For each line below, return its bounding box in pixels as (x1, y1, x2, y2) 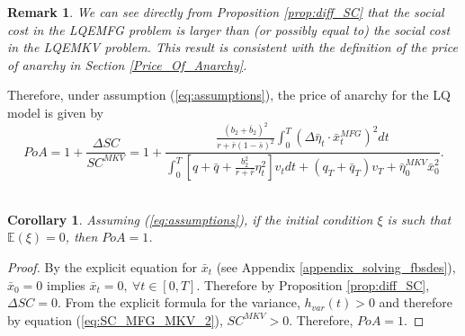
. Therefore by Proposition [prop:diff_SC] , (196, 275, 430, 294)
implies (47, 275, 85, 294)
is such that (387, 209, 452, 228)
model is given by (7, 102, 104, 121)
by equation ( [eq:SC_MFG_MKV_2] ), (7, 310, 223, 329)
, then (65, 227, 98, 246)
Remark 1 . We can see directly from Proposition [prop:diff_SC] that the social (7, 3, 444, 21)
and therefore (379, 293, 452, 312)
